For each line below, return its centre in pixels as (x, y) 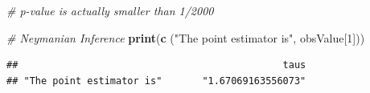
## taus (156, 65)
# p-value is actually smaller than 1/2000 (110, 10)
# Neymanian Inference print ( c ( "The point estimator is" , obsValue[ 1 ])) (186, 37)
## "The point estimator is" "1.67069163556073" (156, 81)
